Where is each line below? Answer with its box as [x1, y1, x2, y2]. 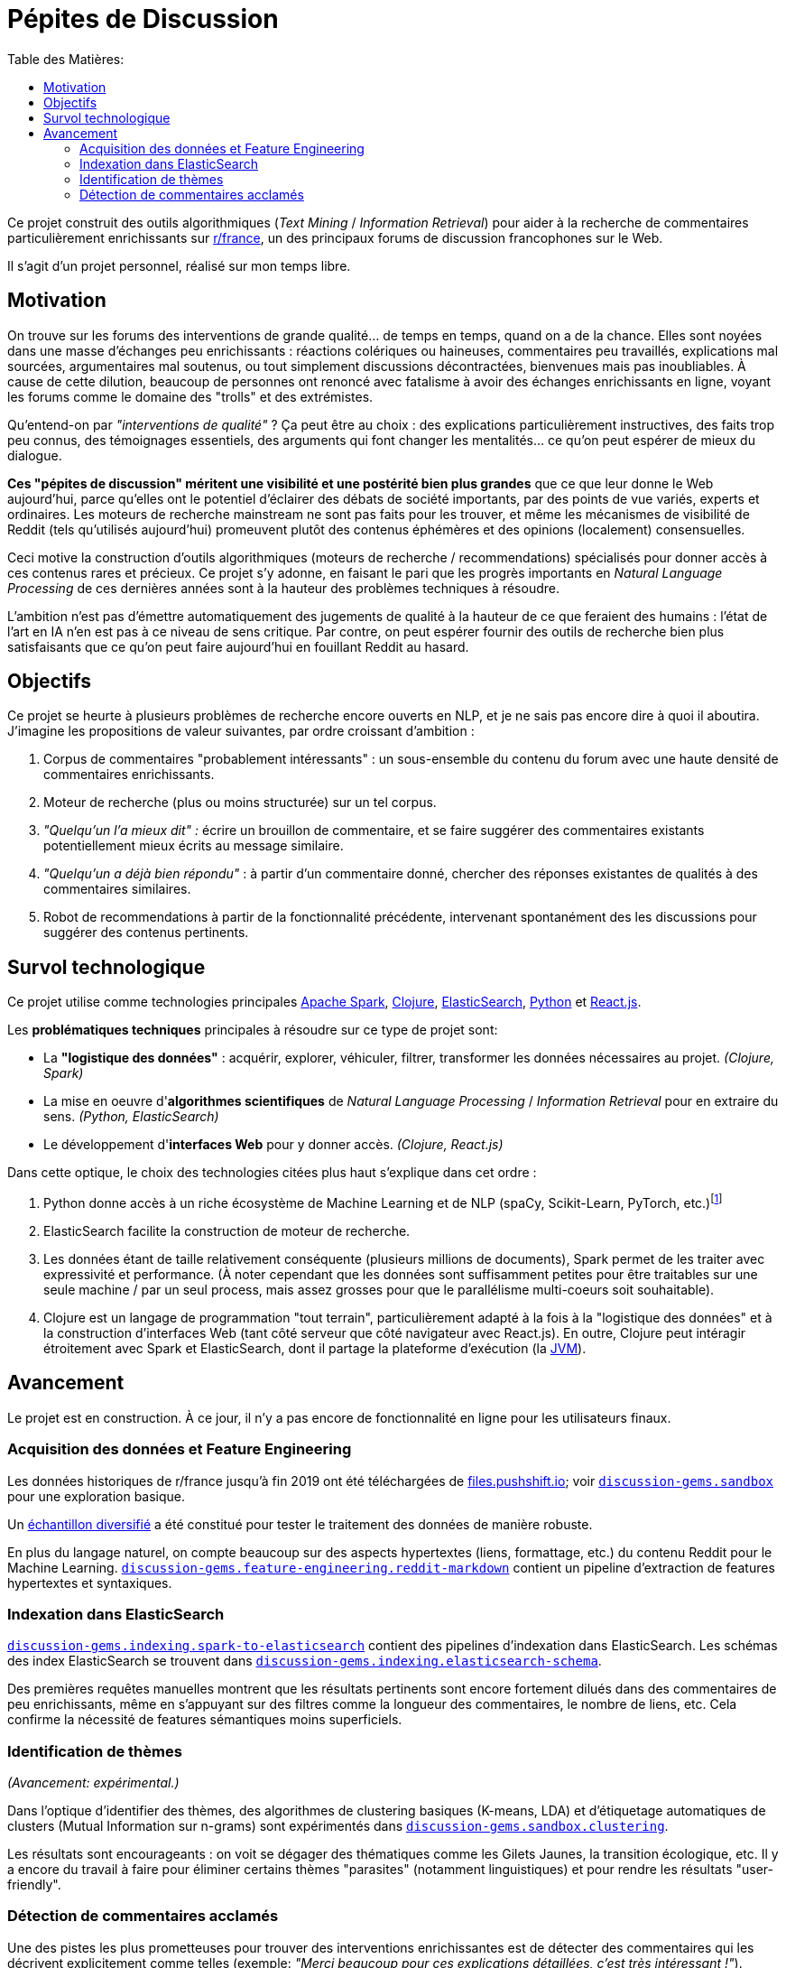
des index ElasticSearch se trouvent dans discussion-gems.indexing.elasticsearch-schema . [7, 1653, 602, 1669]
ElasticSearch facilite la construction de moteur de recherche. [43, 1222, 411, 1239]
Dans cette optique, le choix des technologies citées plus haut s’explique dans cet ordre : [7, 1165, 537, 1181]
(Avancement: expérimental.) [7, 1775, 180, 1791]
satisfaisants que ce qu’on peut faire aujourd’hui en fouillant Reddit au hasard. [7, 638, 469, 654]
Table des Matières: [7, 51, 125, 67]
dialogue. [7, 447, 62, 463]
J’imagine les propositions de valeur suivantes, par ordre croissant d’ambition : [7, 723, 475, 739]
